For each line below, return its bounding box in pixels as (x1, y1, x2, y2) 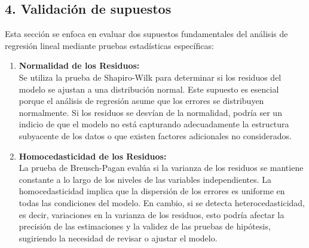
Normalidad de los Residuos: (19, 59, 140, 72)
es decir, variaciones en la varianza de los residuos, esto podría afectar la (19, 208, 284, 221)
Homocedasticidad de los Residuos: (19, 149, 167, 162)
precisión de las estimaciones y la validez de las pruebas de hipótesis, (19, 220, 271, 232)
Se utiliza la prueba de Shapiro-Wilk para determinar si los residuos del (19, 71, 282, 83)
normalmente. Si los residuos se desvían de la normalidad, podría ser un (19, 106, 282, 118)
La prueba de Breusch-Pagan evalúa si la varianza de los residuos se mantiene (19, 161, 304, 174)
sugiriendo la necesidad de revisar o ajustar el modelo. (19, 231, 218, 244)
